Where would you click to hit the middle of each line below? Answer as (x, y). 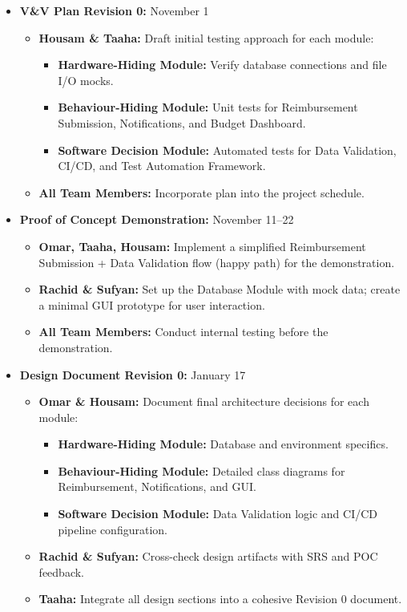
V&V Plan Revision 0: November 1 (114, 10)
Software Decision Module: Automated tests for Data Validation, (227, 150)
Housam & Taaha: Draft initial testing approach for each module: (206, 37)
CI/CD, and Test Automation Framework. (162, 166)
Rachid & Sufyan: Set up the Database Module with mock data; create (220, 289)
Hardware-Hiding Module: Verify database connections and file (222, 65)
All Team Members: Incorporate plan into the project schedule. (201, 192)
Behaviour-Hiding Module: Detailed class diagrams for (201, 470)
